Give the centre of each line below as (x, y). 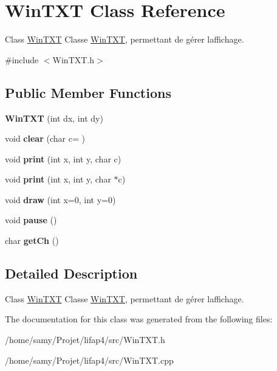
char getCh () (32, 241)
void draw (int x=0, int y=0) (60, 199)
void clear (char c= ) (45, 138)
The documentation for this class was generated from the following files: (139, 319)
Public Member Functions (88, 92)
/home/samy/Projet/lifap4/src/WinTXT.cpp (89, 360)
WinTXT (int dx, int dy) (54, 118)
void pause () (31, 220)
